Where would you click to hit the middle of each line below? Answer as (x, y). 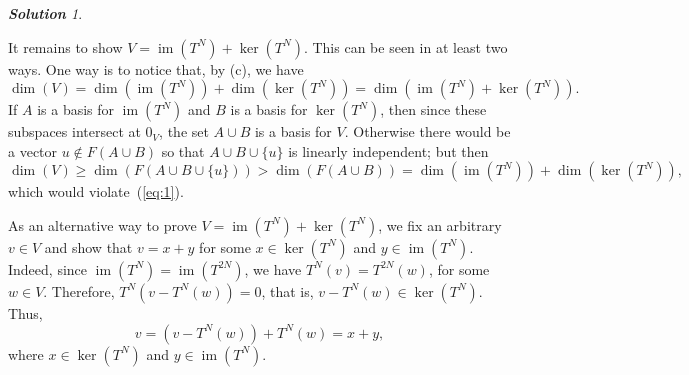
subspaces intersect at (74, 131)
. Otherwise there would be (427, 131)
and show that (88, 246)
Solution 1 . (45, 13)
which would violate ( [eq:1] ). (96, 191)
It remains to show (65, 46)
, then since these (433, 109)
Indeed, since (48, 268)
